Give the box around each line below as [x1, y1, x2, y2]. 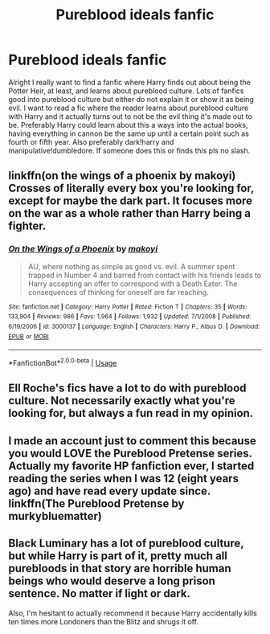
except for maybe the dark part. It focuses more [8, 194, 253, 208]
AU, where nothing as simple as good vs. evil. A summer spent [27, 261, 235, 271]
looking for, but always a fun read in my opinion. [8, 407, 254, 420]
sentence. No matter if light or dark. [8, 587, 191, 600]
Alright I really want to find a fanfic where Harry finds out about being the [8, 77, 252, 87]
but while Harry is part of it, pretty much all [8, 549, 227, 563]
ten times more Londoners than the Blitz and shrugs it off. [8, 616, 199, 626]
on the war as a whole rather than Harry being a [8, 207, 252, 220]
